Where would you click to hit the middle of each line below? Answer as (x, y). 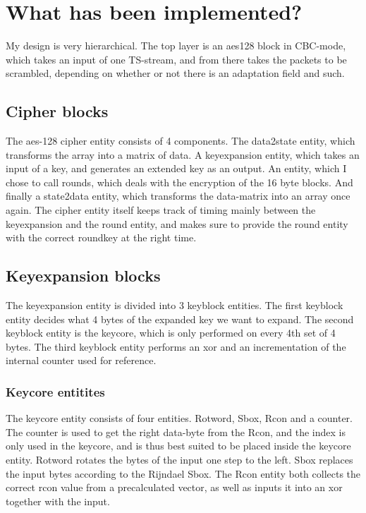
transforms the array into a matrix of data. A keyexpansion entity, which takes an (183, 154)
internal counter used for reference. (81, 360)
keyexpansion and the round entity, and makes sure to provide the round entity (177, 223)
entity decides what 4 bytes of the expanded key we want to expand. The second (180, 319)
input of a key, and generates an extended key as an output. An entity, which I (176, 168)
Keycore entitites (55, 391)
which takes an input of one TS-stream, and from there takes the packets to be (176, 59)
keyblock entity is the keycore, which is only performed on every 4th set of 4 (171, 333)
